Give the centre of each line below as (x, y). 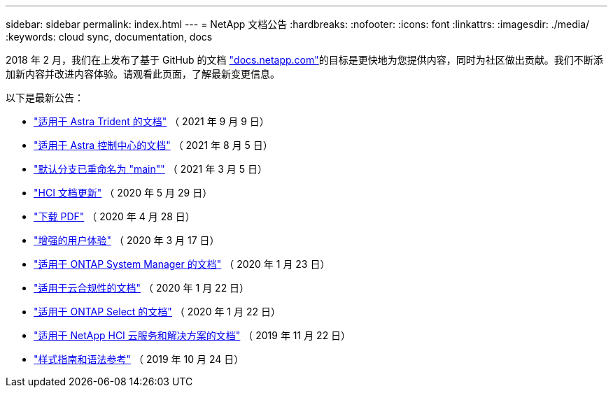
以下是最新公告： (45, 98)
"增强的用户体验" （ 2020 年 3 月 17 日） (127, 240)
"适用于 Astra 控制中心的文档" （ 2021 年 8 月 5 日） (153, 145)
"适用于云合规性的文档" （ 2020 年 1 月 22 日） (142, 288)
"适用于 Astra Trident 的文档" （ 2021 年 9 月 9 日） (152, 121)
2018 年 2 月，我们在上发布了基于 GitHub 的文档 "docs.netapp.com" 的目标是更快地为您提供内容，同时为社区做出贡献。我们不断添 (304, 60)
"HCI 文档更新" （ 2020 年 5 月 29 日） (123, 193)
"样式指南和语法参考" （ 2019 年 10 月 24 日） (139, 359)
